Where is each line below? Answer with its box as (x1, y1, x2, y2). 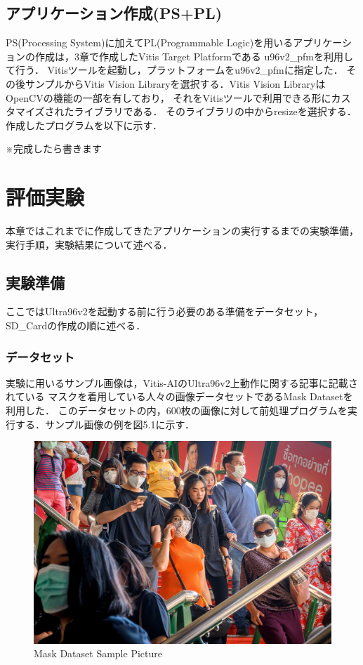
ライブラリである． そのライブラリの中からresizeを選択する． (74, 104, 357, 119)
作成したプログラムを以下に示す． (6, 117, 163, 132)
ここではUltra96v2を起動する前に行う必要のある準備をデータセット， (6, 304, 324, 319)
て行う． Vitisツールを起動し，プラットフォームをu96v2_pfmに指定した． (6, 62, 343, 77)
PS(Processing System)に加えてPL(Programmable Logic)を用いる (6, 35, 293, 50)
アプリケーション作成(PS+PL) (6, 2, 223, 24)
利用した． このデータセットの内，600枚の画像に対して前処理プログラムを (6, 403, 348, 418)
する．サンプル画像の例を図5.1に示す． (15, 416, 194, 431)
